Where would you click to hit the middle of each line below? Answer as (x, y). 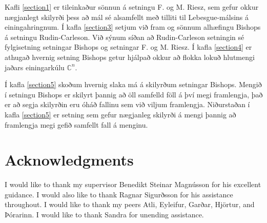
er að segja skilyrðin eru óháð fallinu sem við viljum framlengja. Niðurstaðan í (127, 104)
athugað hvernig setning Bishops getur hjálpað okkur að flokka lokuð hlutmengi (130, 57)
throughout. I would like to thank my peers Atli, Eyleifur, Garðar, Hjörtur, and (130, 204)
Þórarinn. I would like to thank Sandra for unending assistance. (104, 215)
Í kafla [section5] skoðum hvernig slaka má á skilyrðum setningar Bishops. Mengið (133, 84)
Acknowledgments (69, 160)
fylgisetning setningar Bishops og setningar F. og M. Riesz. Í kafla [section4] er (128, 47)
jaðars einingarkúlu (35, 67)
